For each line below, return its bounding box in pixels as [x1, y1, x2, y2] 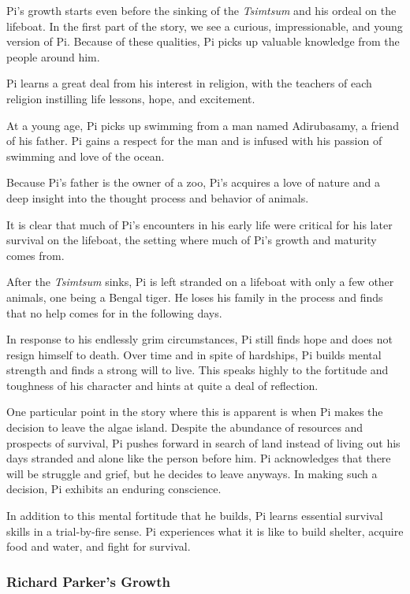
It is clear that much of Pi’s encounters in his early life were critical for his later [6, 216, 393, 232]
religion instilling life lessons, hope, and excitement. [6, 90, 255, 106]
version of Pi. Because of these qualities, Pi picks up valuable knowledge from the [6, 33, 400, 50]
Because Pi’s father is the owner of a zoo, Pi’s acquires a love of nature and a [6, 174, 380, 191]
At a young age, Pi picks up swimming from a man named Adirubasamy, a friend [6, 117, 399, 133]
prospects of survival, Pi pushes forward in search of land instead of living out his [6, 434, 401, 451]
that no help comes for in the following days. [6, 304, 222, 321]
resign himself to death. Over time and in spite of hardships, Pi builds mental [6, 346, 382, 362]
